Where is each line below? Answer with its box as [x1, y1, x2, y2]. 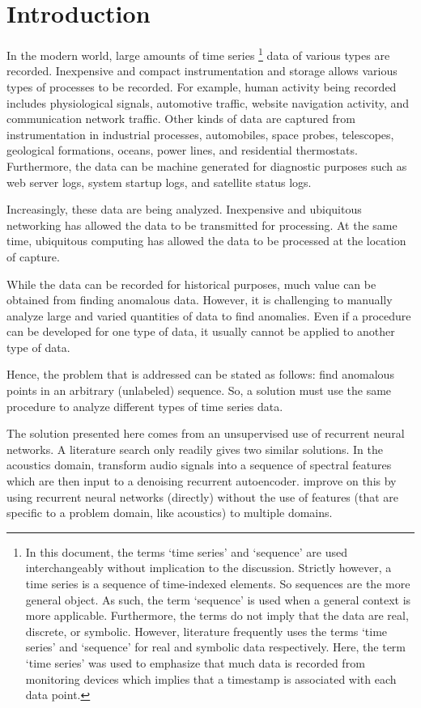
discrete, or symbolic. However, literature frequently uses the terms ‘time [25, 622, 388, 639]
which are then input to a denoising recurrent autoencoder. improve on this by [6, 473, 397, 490]
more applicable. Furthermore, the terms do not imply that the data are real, [25, 607, 409, 624]
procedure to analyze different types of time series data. [6, 397, 283, 414]
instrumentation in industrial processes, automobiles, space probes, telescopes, [6, 125, 394, 142]
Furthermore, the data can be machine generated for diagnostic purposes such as [6, 157, 407, 174]
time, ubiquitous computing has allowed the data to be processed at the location [6, 232, 406, 249]
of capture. [6, 248, 60, 265]
